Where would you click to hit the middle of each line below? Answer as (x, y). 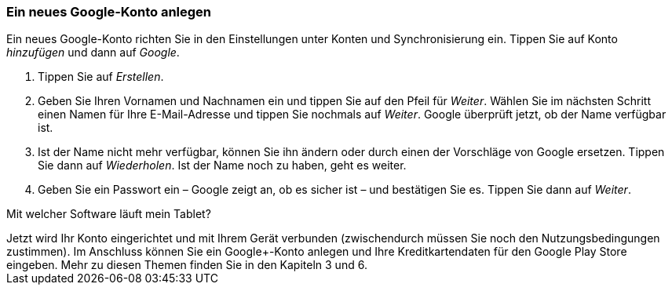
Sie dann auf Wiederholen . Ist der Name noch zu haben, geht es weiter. (222, 166)
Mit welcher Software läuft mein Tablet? (109, 214)
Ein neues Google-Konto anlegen (109, 12)
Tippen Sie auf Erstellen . (101, 77)
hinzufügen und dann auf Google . (93, 53)
